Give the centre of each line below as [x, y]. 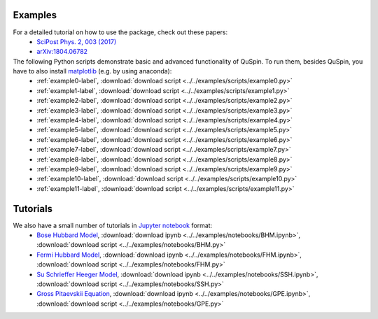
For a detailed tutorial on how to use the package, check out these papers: [120, 32]
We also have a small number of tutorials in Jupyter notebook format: [113, 225]
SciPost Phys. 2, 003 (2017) [77, 41]
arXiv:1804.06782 [62, 52]
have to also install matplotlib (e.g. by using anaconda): [92, 71]
